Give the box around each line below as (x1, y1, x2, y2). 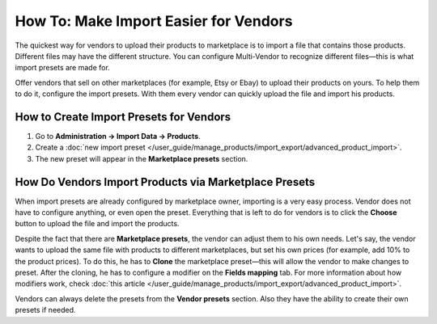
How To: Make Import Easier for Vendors (15, 12, 293, 30)
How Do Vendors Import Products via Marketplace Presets (15, 175, 316, 189)
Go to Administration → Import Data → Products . (35, 132, 202, 141)
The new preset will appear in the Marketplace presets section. (35, 154, 248, 163)
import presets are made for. (15, 63, 111, 73)
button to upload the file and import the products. (15, 219, 180, 229)
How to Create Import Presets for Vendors (15, 110, 231, 124)
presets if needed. (15, 305, 76, 315)
